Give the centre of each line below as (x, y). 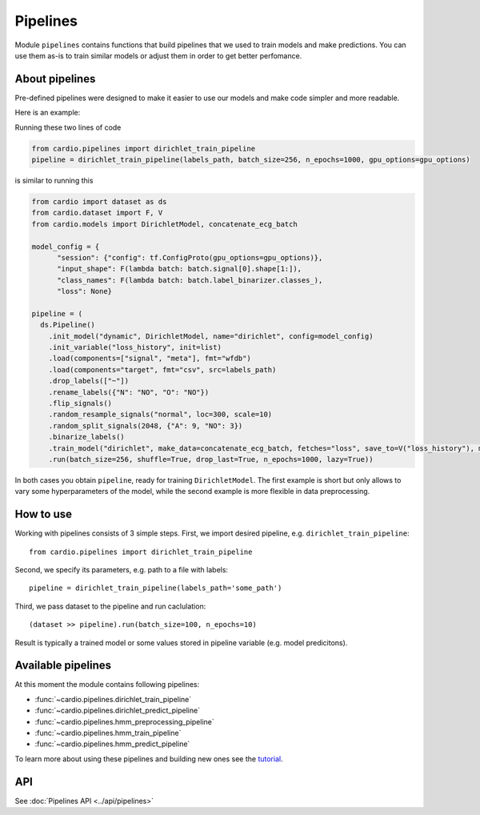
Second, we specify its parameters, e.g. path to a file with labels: (121, 570)
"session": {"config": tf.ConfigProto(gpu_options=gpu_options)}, (190, 257)
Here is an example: (48, 113)
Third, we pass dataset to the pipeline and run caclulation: (110, 606)
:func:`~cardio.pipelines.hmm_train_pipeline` (108, 733)
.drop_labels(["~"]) (89, 381)
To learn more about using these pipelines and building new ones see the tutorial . (149, 759)
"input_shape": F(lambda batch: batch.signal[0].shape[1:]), (180, 269)
